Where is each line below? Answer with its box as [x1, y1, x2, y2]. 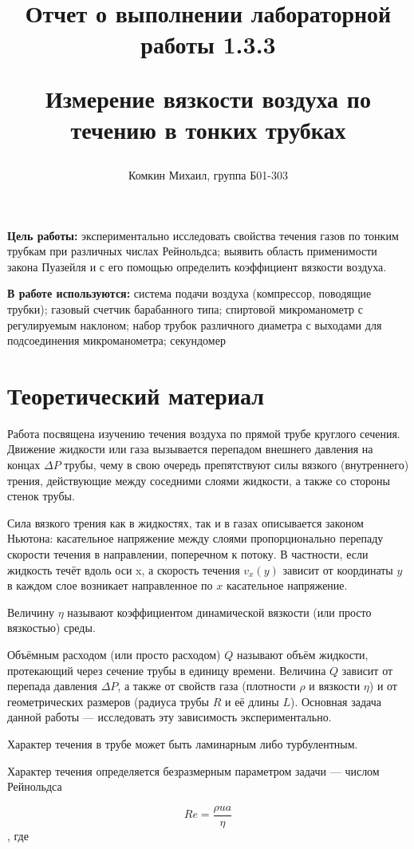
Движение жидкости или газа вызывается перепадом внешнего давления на [7, 440, 373, 457]
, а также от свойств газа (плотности [117, 677, 296, 694]
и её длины [224, 693, 279, 709]
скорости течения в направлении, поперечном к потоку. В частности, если [7, 545, 369, 562]
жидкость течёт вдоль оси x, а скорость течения [7, 561, 240, 578]
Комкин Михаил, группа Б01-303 [128, 166, 288, 183]
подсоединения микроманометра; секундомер [7, 332, 226, 349]
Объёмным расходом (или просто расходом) [7, 646, 221, 662]
